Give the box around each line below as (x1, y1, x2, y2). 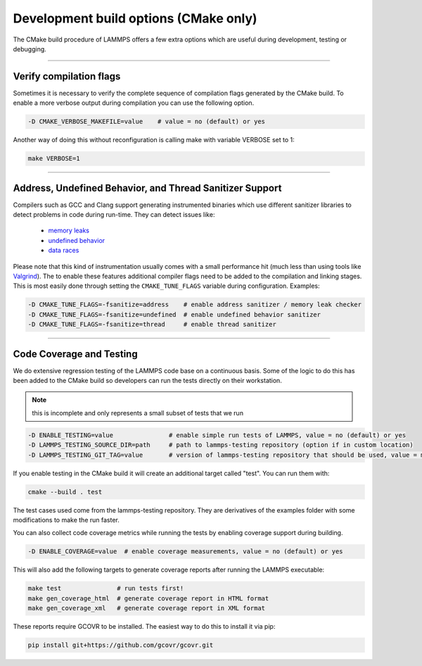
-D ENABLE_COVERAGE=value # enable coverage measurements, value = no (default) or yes (27, 548, 344, 555)
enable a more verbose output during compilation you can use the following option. (13, 99, 255, 107)
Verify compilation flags (13, 70, 121, 82)
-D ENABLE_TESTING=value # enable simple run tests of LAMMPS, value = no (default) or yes (27, 431, 407, 439)
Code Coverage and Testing (13, 348, 138, 360)
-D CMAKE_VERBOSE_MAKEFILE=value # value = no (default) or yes (27, 118, 266, 126)
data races (48, 246, 79, 255)
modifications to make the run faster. (13, 515, 120, 524)
